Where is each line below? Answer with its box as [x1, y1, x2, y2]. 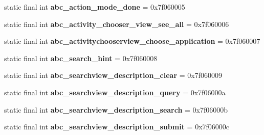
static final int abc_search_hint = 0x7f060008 [4, 52, 158, 63]
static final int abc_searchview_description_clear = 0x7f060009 [4, 70, 222, 80]
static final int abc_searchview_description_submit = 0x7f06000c [4, 121, 230, 132]
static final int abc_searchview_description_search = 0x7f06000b [4, 104, 228, 115]
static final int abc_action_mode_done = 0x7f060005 [4, 2, 185, 12]
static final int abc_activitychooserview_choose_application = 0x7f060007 [4, 36, 260, 46]
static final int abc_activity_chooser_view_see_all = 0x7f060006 [4, 18, 229, 29]
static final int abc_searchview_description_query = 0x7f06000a [4, 87, 226, 97]
